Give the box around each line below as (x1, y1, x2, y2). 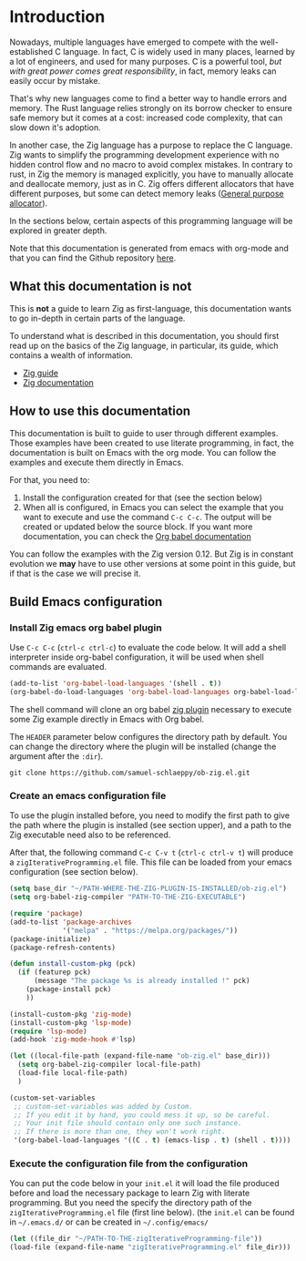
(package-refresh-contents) (9, 943, 117, 952)
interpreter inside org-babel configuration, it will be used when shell (9, 651, 264, 662)
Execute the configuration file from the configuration (9, 1157, 249, 1170)
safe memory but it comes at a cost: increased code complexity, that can (9, 112, 283, 123)
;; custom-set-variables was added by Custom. (13, 1102, 194, 1111)
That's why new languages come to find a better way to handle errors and (9, 93, 287, 104)
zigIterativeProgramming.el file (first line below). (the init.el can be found (9, 1207, 295, 1218)
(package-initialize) (9, 934, 92, 944)
